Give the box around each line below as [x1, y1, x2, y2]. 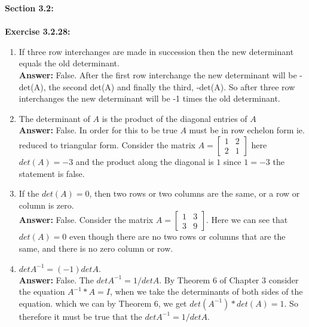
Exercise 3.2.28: [5, 25, 71, 38]
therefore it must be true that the [19, 310, 142, 322]
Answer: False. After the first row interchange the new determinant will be [19, 68, 297, 81]
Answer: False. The [19, 273, 94, 286]
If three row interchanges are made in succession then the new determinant [19, 45, 294, 57]
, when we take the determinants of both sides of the [109, 285, 303, 298]
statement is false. [19, 167, 85, 179]
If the [19, 187, 39, 200]
